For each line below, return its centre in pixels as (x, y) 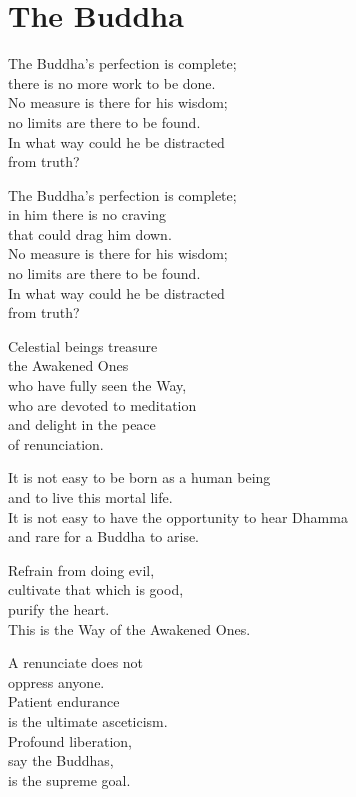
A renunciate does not (76, 662)
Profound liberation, (70, 740)
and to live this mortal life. (90, 497)
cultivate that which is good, (96, 589)
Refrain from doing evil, (81, 569)
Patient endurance (64, 701)
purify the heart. (59, 608)
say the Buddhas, (61, 760)
